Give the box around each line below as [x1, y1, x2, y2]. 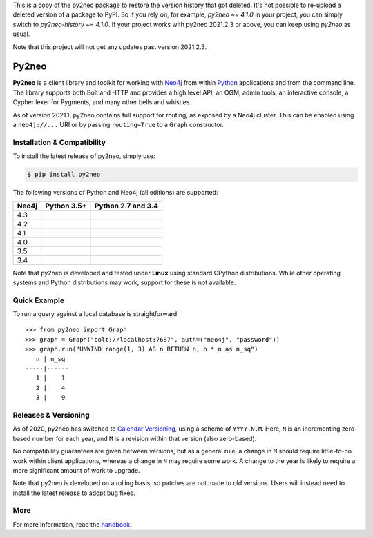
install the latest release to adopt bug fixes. [12, 489, 135, 497]
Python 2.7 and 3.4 [94, 201, 159, 211]
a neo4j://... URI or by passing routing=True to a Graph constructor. [12, 121, 224, 129]
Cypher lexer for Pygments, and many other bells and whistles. [12, 98, 192, 106]
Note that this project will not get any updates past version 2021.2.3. [12, 42, 207, 51]
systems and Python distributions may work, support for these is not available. [12, 278, 236, 286]
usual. [12, 30, 30, 38]
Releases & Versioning [12, 410, 90, 420]
